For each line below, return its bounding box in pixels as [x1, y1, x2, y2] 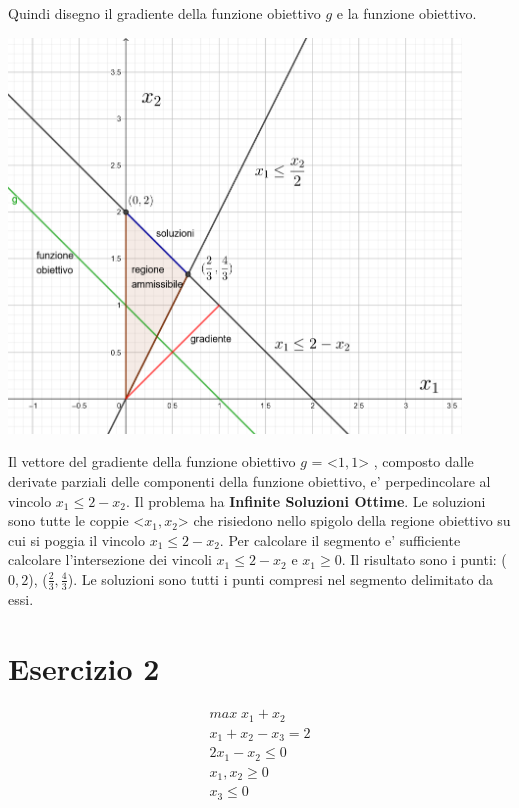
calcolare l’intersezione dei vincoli [8, 549, 212, 570]
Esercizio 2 [8, 647, 160, 688]
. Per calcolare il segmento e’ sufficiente [219, 529, 461, 550]
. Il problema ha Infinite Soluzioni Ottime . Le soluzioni [126, 490, 486, 511]
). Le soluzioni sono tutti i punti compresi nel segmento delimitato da [67, 568, 493, 589]
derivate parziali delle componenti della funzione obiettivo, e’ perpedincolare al [8, 470, 491, 491]
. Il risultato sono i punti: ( [341, 549, 507, 570]
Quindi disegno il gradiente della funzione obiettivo [8, 3, 321, 23]
